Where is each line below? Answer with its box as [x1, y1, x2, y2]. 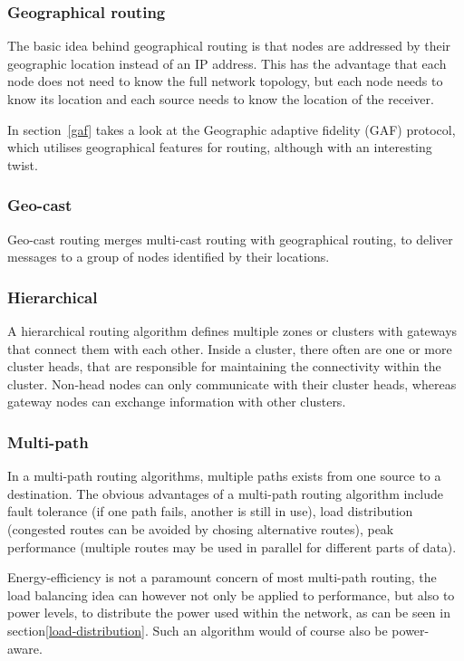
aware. [7, 638, 43, 657]
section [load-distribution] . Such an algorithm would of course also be [7, 620, 388, 639]
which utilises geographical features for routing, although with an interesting [7, 138, 432, 157]
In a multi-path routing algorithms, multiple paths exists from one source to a [7, 466, 441, 485]
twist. [7, 155, 38, 174]
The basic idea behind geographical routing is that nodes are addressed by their [7, 36, 451, 55]
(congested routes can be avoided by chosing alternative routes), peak [7, 519, 394, 538]
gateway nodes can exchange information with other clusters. [7, 392, 346, 411]
